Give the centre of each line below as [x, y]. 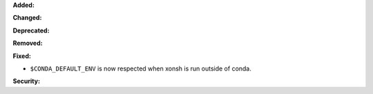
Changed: [27, 18]
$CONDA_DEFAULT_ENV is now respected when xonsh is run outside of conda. [141, 68]
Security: [27, 81]
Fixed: [22, 56]
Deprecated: [31, 30]
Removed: [28, 43]
